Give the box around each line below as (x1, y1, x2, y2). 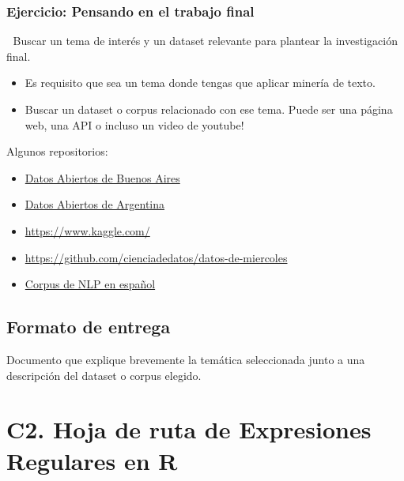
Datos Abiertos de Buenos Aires (25, 169, 180, 186)
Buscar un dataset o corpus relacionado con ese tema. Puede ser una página (25, 101, 393, 117)
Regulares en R (6, 444, 178, 476)
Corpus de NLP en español (25, 276, 156, 292)
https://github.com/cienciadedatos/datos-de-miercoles (25, 249, 288, 265)
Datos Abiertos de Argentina (25, 196, 165, 212)
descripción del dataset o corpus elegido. (6, 366, 202, 383)
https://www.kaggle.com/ (25, 222, 150, 239)
